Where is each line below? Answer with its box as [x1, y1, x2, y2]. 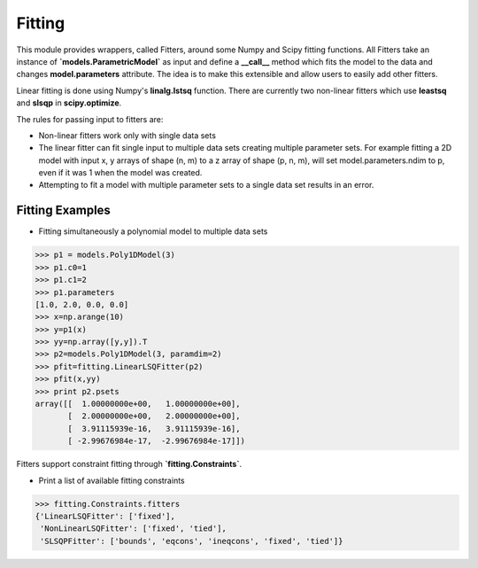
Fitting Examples [16, 203, 111, 218]
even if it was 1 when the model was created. [38, 167, 203, 178]
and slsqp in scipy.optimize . [16, 97, 122, 108]
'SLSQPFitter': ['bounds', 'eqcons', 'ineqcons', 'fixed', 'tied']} [40, 536, 343, 546]
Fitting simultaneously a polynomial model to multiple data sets [38, 226, 268, 237]
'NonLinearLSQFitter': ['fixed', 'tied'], [40, 524, 227, 533]
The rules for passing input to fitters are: [16, 113, 164, 124]
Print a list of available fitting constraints [38, 475, 185, 486]
